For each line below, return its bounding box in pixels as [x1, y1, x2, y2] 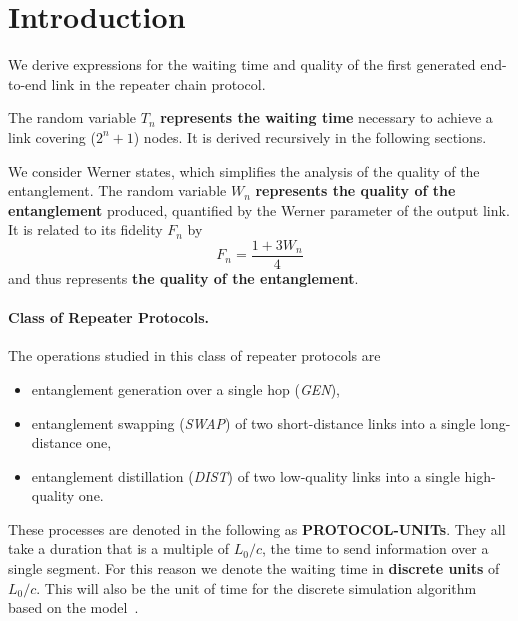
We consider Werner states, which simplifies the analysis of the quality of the [8, 160, 480, 181]
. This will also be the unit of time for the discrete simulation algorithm [36, 577, 477, 598]
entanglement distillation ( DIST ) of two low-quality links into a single [31, 465, 460, 486]
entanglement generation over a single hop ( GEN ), [31, 378, 340, 399]
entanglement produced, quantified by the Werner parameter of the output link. [8, 199, 510, 220]
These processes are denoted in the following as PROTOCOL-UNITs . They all [8, 518, 506, 539]
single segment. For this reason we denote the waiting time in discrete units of [8, 558, 500, 579]
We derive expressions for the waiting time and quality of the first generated [8, 54, 476, 75]
